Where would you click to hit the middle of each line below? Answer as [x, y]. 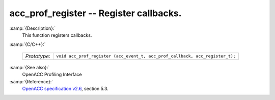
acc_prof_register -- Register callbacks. [95, 13]
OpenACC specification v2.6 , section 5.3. [65, 88]
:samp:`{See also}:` [30, 67]
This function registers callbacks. [57, 35]
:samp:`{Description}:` [33, 28]
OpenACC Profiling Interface [52, 74]
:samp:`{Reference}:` [31, 81]
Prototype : [38, 56]
